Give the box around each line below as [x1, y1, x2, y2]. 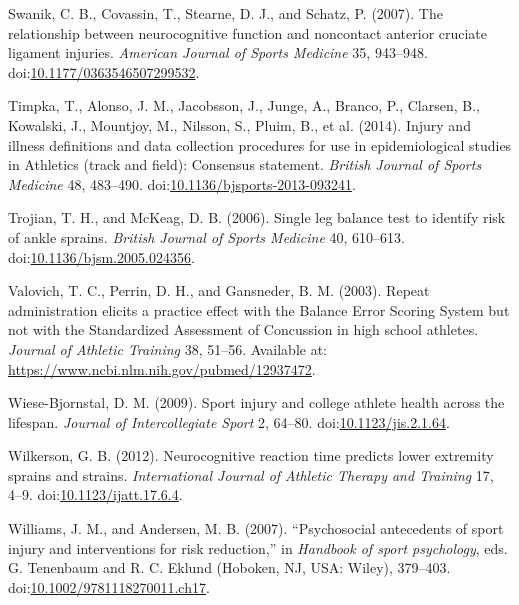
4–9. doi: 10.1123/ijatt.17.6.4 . [8, 484, 183, 505]
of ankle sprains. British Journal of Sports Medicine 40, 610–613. [8, 226, 405, 247]
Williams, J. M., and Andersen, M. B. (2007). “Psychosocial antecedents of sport [8, 518, 504, 539]
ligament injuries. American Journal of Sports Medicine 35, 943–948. [8, 42, 428, 63]
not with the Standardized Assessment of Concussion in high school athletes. [8, 319, 479, 340]
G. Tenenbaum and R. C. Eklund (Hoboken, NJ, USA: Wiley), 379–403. [8, 557, 451, 578]
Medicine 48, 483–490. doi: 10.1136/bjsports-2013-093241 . [8, 173, 356, 194]
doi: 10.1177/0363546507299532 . [8, 61, 200, 82]
